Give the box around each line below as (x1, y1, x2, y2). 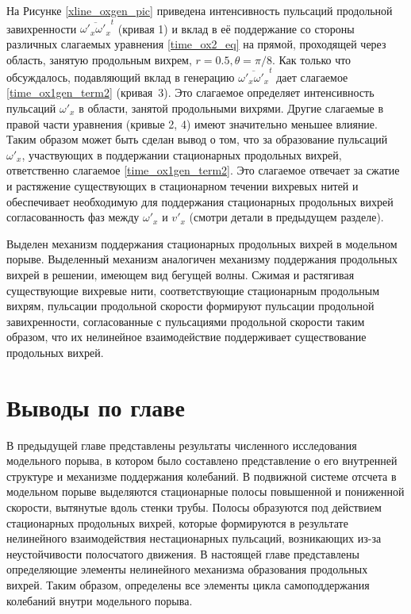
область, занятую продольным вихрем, (6, 51, 192, 67)
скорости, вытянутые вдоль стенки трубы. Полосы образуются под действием (6, 499, 382, 515)
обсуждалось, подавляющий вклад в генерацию (6, 68, 235, 85)
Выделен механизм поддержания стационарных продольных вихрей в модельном (6, 235, 398, 251)
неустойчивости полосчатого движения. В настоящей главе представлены (6, 545, 359, 562)
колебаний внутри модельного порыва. (6, 592, 193, 608)
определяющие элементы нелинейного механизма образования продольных (6, 561, 368, 578)
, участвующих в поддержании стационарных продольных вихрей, (21, 146, 342, 163)
